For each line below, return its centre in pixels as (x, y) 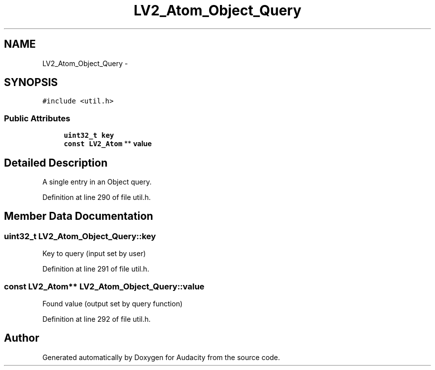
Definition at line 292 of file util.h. (97, 319)
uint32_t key (89, 136)
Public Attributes (37, 118)
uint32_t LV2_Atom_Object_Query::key (80, 236)
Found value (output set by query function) (112, 304)
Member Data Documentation (79, 216)
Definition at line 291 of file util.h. (96, 269)
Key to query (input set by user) (94, 254)
